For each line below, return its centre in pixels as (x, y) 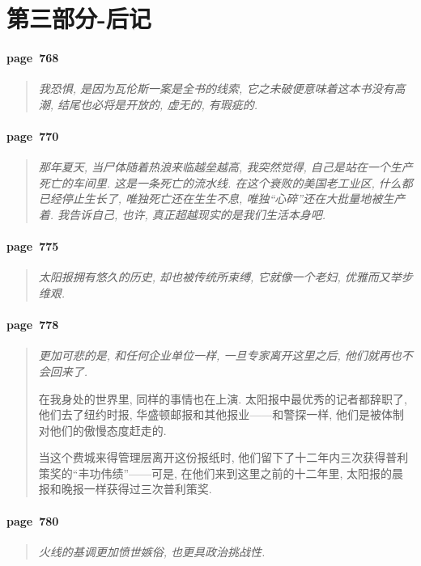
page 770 (33, 135)
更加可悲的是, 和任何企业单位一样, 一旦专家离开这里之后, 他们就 (208, 355)
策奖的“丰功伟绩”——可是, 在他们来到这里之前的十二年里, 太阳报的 (215, 473)
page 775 (33, 246)
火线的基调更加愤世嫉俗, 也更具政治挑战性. (152, 551)
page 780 (33, 520)
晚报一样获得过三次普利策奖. (136, 489)
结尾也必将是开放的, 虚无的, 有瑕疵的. (158, 104)
